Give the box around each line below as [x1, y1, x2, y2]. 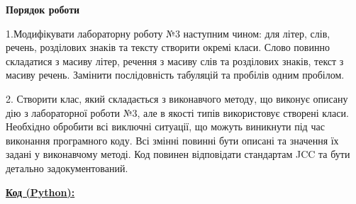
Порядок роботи [6, 2, 80, 16]
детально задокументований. [6, 160, 128, 175]
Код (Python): [6, 184, 75, 199]
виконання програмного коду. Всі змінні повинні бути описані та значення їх [6, 132, 339, 147]
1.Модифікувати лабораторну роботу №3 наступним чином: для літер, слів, [6, 25, 330, 40]
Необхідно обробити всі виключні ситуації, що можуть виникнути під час [6, 119, 325, 134]
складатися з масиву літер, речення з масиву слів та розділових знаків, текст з [6, 53, 344, 68]
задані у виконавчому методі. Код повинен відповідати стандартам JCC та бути [6, 147, 350, 161]
